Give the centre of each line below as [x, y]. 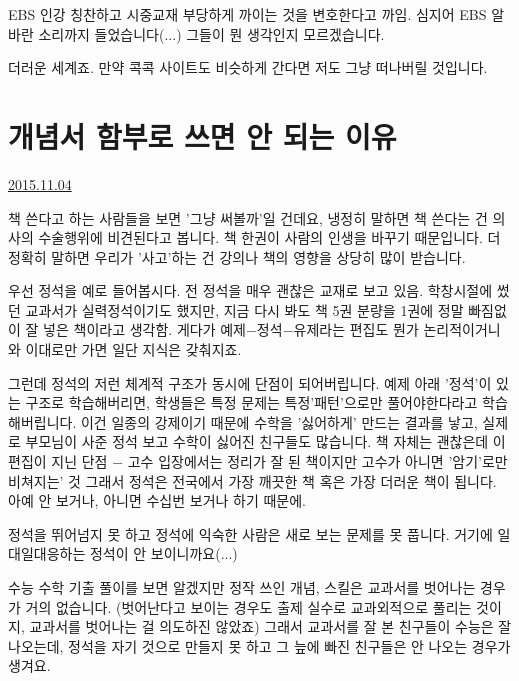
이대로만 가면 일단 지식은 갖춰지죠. [133, 349]
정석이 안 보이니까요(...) [163, 553]
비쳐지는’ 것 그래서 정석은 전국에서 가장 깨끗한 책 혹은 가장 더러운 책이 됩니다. [252, 480]
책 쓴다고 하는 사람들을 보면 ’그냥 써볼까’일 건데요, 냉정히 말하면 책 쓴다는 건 [248, 217]
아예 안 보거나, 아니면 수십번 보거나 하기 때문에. [157, 500]
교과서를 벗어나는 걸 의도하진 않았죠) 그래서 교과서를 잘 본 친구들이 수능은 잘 [270, 626]
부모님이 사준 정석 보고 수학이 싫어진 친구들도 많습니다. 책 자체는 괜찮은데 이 [265, 441]
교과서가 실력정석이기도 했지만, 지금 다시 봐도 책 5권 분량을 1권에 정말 [244, 309]
